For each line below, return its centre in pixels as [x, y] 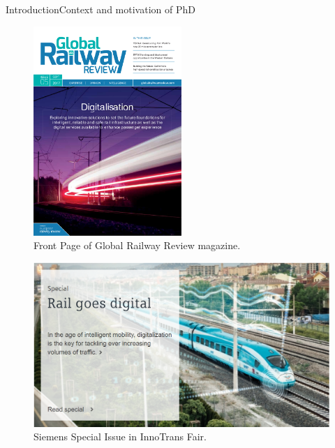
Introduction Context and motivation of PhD [100, 9]
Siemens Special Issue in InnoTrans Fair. [120, 436]
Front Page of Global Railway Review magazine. [137, 245]
